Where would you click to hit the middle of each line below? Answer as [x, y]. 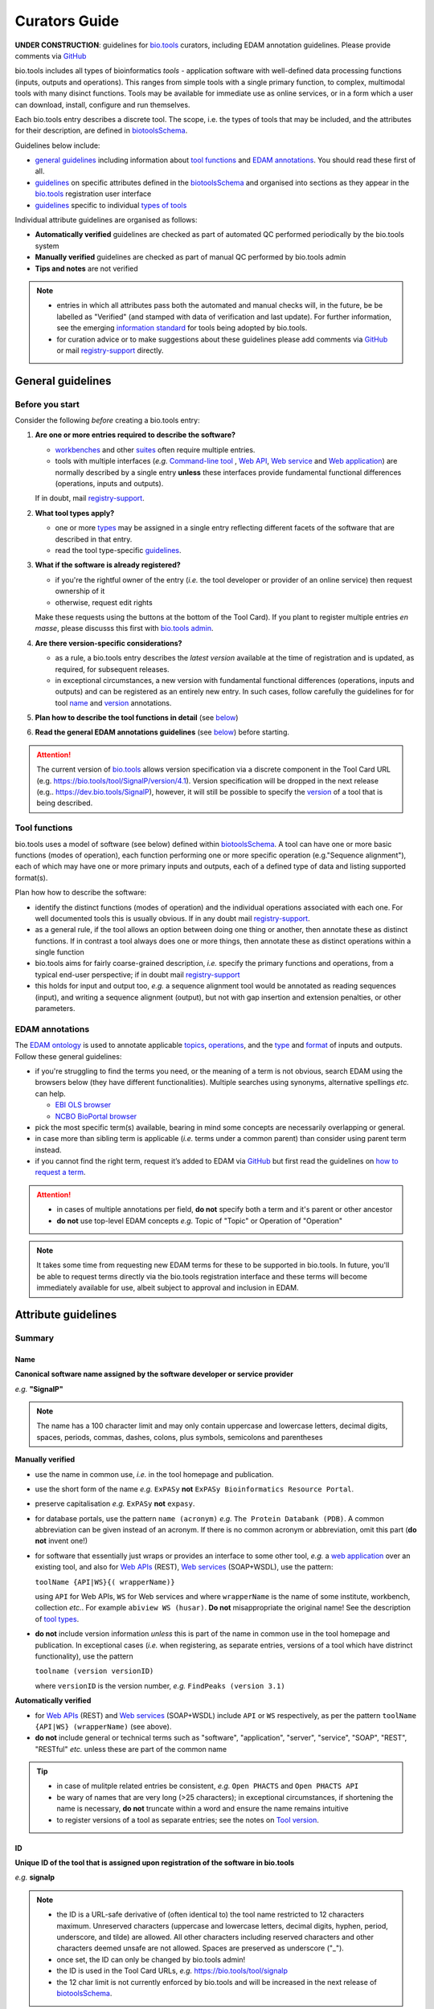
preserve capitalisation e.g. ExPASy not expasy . [115, 1504]
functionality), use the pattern [84, 1656]
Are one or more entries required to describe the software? [135, 435]
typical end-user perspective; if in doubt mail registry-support [137, 974]
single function [59, 952]
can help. [50, 1094]
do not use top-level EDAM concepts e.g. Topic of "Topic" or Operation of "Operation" [200, 1221]
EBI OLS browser [83, 1105]
